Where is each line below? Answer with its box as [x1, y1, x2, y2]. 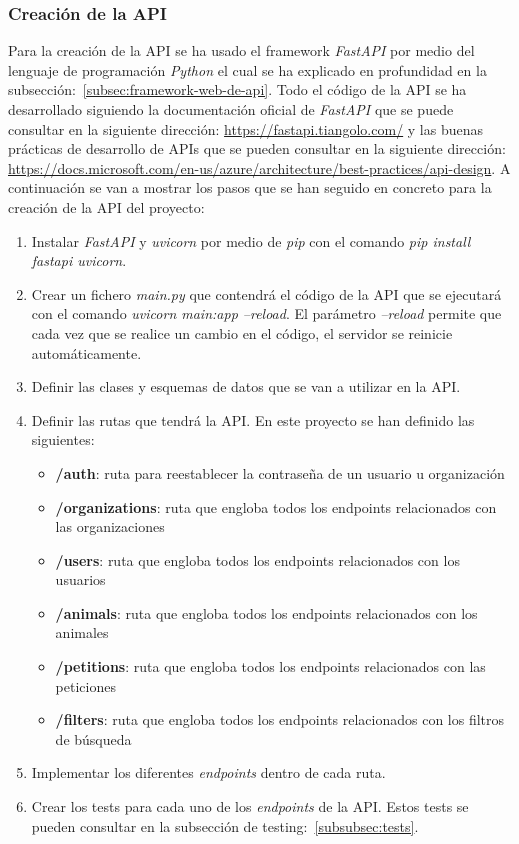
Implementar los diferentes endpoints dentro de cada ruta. [31, 762, 386, 783]
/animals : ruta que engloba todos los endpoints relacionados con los [55, 602, 478, 623]
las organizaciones [55, 516, 165, 537]
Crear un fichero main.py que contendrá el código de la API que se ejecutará [31, 283, 502, 304]
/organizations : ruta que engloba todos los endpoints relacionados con [55, 496, 497, 517]
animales [55, 622, 109, 643]
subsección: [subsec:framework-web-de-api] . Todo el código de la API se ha [8, 79, 467, 100]
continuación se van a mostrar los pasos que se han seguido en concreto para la [8, 177, 492, 198]
